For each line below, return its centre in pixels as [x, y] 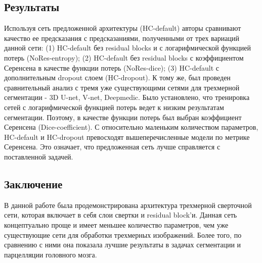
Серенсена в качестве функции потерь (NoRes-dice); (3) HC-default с [112, 67]
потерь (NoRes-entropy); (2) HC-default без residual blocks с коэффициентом [124, 57]
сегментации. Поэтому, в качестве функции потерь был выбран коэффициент [123, 117]
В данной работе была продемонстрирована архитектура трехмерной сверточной [128, 205]
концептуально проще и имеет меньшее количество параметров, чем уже [116, 224]
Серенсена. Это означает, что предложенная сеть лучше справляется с [112, 147]
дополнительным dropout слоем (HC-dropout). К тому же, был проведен [117, 77]
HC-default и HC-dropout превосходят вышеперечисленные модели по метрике [127, 137]
